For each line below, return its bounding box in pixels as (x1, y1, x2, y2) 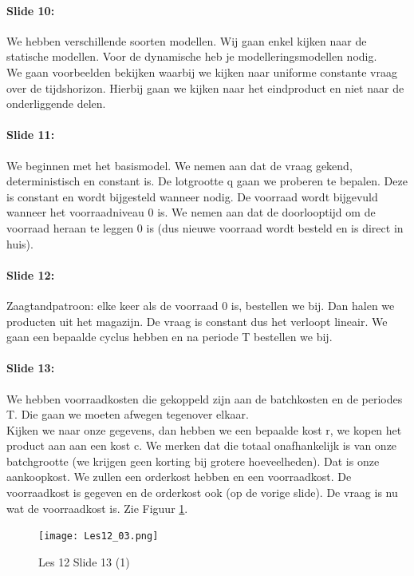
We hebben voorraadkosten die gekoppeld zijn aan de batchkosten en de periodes (6, 390, 403, 407)
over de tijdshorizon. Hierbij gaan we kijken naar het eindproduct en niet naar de (6, 79, 404, 96)
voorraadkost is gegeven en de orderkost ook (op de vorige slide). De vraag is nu (6, 484, 398, 501)
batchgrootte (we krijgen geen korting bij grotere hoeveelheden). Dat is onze (6, 452, 380, 469)
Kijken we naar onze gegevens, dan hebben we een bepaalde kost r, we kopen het (6, 421, 402, 438)
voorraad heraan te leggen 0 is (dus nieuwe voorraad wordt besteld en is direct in (6, 219, 404, 236)
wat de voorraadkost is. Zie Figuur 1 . (6, 499, 188, 516)
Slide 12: (6, 266, 55, 283)
